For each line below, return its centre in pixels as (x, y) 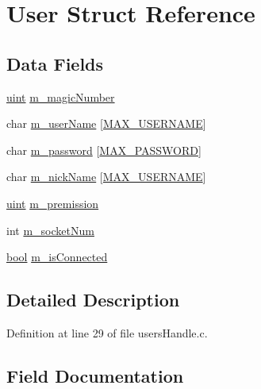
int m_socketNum (50, 230)
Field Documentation (95, 375)
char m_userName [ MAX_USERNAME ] (106, 123)
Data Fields (55, 63)
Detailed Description (93, 300)
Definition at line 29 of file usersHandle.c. (107, 332)
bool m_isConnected (57, 257)
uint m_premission (53, 203)
